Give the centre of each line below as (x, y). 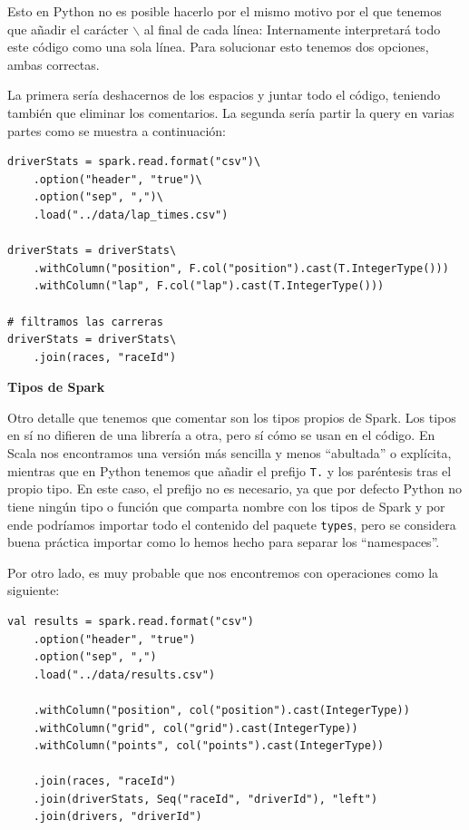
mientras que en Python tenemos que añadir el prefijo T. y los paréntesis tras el (230, 470)
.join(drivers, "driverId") (117, 817)
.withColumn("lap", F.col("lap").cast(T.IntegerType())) (209, 286)
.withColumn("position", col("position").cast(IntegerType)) (221, 710)
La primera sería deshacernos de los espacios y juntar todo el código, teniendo (224, 95)
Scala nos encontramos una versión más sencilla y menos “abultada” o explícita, (230, 453)
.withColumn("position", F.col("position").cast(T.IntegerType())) (241, 268)
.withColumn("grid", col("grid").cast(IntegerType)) (195, 728)
